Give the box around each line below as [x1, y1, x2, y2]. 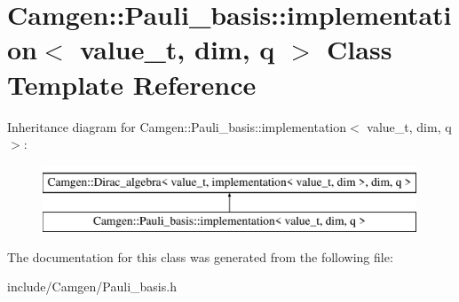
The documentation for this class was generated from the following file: [7, 247, 393, 266]
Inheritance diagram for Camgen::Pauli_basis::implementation [7, 117, 347, 136]
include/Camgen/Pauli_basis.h [7, 277, 177, 296]
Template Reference [7, 66, 257, 102]
